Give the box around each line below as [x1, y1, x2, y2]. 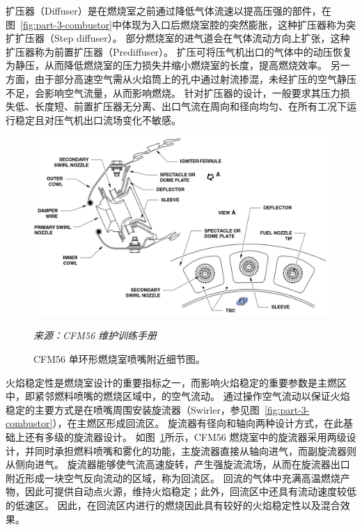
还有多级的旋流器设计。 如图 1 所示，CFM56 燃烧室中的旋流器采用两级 [24, 430, 347, 444]
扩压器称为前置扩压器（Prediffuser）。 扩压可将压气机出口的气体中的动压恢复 [6, 44, 352, 59]
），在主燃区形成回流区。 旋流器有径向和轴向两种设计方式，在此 [52, 416, 344, 430]
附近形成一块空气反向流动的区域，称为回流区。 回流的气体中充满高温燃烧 [6, 470, 340, 485]
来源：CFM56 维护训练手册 [33, 328, 157, 343]
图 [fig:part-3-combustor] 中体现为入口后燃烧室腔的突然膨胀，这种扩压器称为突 [6, 17, 356, 31]
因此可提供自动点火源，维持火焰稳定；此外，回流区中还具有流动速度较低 [24, 484, 356, 499]
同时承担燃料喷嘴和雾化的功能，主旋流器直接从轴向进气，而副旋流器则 [34, 443, 356, 458]
